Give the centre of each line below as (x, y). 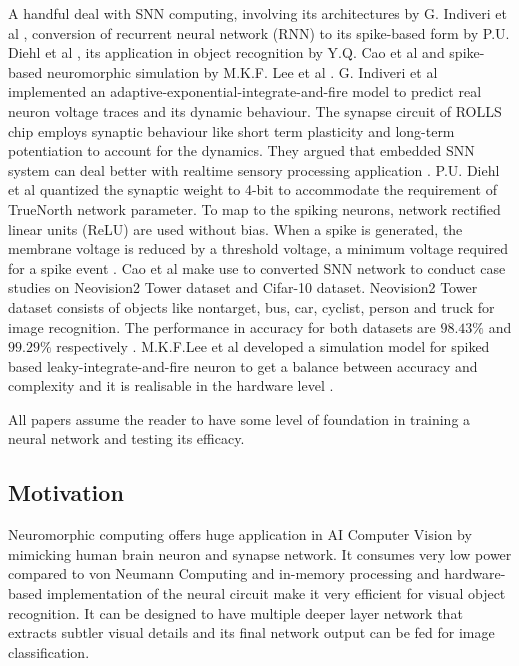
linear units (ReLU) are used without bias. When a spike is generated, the (235, 228)
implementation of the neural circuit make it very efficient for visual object (276, 593)
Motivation (66, 492)
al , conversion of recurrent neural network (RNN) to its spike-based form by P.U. (259, 32)
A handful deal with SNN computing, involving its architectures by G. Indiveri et (257, 13)
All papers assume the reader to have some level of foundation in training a (239, 418)
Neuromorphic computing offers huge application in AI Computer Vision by (240, 534)
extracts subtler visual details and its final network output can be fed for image (251, 632)
